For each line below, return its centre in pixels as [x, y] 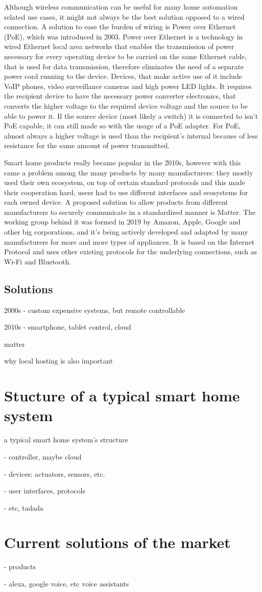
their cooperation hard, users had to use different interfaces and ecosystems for [126, 192]
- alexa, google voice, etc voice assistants [67, 584]
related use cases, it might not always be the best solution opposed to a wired [124, 16]
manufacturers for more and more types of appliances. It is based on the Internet [129, 241]
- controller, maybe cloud [43, 456]
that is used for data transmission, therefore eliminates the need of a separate [124, 66]
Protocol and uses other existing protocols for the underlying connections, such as [131, 252]
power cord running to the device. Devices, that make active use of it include [123, 76]
